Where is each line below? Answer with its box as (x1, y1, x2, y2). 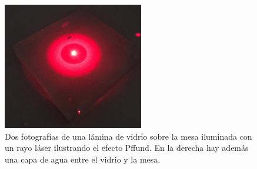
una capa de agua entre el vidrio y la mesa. (5, 153, 161, 165)
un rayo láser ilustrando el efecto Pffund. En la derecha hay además (5, 141, 249, 154)
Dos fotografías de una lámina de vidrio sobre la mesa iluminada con (5, 130, 252, 142)
